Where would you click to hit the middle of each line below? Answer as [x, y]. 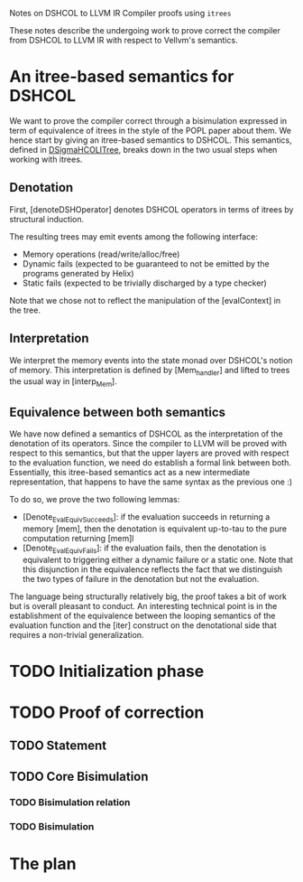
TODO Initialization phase [107, 671]
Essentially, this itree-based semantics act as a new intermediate [130, 472]
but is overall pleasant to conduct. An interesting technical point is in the [143, 605]
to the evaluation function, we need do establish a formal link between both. [150, 462]
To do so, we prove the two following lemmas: [95, 499]
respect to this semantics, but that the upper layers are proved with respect [149, 453]
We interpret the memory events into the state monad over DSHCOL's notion [151, 360]
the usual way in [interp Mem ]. [63, 383]
